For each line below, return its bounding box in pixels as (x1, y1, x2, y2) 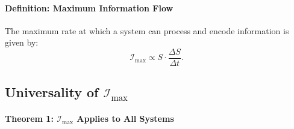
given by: (5, 36, 39, 49)
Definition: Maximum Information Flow (5, 1, 174, 14)
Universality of (5, 83, 99, 101)
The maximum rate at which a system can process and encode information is (5, 24, 289, 37)
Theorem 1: (5, 112, 54, 125)
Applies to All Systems (77, 112, 174, 125)
